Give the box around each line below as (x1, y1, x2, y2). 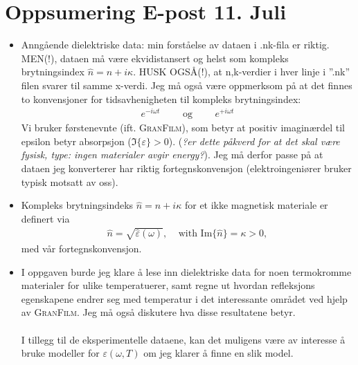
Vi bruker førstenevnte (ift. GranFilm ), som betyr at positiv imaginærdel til (21, 120, 346, 135)
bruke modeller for (21, 346, 100, 360)
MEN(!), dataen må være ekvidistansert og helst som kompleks (21, 50, 289, 65)
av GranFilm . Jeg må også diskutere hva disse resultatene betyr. (21, 305, 296, 319)
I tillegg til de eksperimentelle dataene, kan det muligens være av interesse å (21, 332, 346, 346)
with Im (178, 229, 213, 239)
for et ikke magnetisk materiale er (184, 198, 328, 212)
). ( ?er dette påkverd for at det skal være (168, 133, 340, 148)
